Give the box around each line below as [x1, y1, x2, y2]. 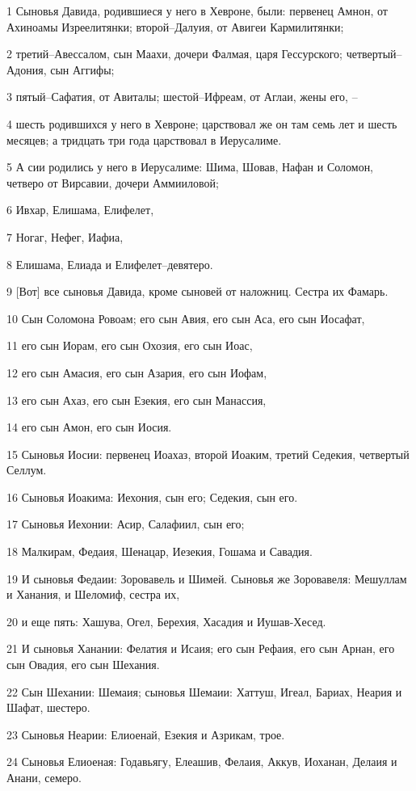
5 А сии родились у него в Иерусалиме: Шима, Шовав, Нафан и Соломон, [6, 158, 374, 175]
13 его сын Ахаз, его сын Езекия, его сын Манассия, [6, 391, 267, 408]
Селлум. [6, 461, 47, 478]
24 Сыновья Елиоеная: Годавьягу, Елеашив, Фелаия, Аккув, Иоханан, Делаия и [6, 753, 397, 770]
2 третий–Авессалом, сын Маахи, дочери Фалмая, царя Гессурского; [6, 45, 342, 62]
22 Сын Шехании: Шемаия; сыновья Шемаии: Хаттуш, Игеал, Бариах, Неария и [6, 683, 402, 700]
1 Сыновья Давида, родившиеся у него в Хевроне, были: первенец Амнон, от [6, 2, 388, 19]
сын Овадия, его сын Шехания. [6, 656, 160, 673]
